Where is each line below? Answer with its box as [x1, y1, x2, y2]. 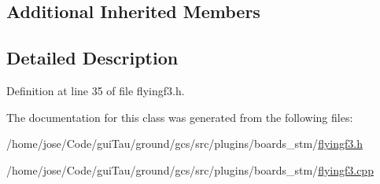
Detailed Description [6, 46, 179, 70]
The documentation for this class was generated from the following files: [6, 109, 353, 125]
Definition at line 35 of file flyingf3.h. [6, 82, 185, 98]
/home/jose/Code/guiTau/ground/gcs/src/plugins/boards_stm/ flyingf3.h [6, 135, 363, 152]
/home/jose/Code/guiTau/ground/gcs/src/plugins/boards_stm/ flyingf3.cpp [6, 161, 374, 178]
